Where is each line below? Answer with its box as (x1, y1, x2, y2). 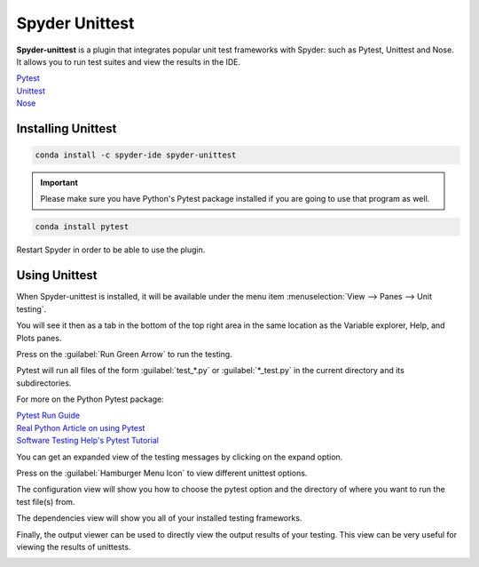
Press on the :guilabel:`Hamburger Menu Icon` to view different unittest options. (16, 467, 308, 479)
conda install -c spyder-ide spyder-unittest (35, 150, 237, 160)
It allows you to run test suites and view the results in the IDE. (16, 56, 241, 67)
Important (40, 178, 79, 188)
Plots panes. (16, 332, 62, 343)
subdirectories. (16, 378, 72, 388)
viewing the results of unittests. (16, 542, 131, 552)
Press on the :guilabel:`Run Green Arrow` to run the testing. (16, 348, 232, 359)
